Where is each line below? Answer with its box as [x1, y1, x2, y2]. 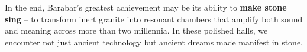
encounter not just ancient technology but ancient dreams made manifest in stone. [5, 35, 303, 48]
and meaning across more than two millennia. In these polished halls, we [5, 24, 268, 37]
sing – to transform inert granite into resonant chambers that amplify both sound [5, 12, 303, 25]
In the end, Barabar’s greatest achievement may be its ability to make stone [5, 1, 287, 13]
